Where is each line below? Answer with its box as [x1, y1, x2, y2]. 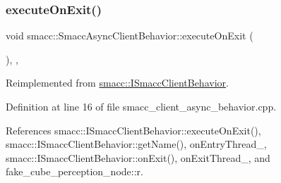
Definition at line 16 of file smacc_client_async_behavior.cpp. [6, 99, 277, 113]
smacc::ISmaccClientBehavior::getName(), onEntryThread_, [6, 137, 267, 151]
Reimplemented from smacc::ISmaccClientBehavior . [6, 75, 229, 90]
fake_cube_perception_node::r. [6, 164, 143, 179]
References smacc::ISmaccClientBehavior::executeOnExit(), [6, 122, 261, 137]
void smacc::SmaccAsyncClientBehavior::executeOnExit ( [6, 28, 253, 43]
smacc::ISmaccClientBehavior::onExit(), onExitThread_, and [6, 150, 270, 165]
